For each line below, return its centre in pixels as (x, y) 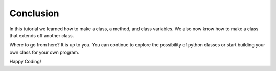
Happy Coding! (25, 62)
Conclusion (34, 13)
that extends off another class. (42, 35)
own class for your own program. (44, 52)
